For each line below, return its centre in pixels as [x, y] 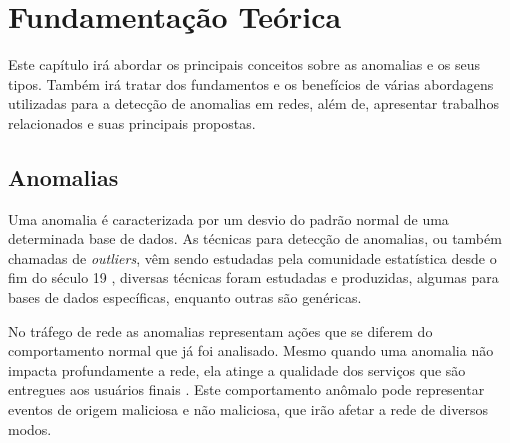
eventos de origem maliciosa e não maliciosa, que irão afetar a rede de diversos [248, 409]
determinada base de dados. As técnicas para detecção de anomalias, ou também [255, 238]
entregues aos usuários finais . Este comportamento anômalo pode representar [246, 389]
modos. [30, 428]
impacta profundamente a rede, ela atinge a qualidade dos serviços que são [237, 369]
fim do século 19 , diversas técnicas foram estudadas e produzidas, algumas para [253, 277]
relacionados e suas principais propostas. [132, 122]
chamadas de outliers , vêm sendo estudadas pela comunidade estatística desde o [252, 257]
